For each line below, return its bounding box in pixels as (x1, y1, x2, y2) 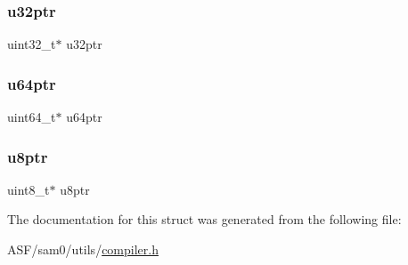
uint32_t (7, 35, 56, 53)
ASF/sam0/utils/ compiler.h (7, 240, 159, 259)
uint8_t (7, 180, 50, 198)
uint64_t (7, 108, 56, 126)
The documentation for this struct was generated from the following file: (7, 210, 402, 229)
